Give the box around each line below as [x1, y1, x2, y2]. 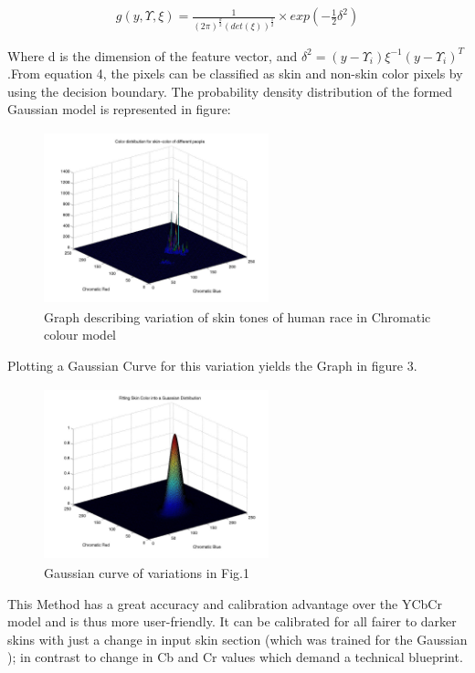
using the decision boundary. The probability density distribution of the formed [7, 81, 453, 100]
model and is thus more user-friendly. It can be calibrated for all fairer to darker [7, 612, 457, 631]
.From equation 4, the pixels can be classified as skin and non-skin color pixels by [7, 64, 463, 83]
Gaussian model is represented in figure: [7, 100, 231, 119]
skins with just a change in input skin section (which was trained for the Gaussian [7, 629, 468, 648]
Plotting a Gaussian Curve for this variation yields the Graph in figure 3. [7, 355, 417, 374]
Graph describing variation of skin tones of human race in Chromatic [44, 307, 431, 326]
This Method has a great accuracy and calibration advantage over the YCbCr [7, 594, 442, 613]
